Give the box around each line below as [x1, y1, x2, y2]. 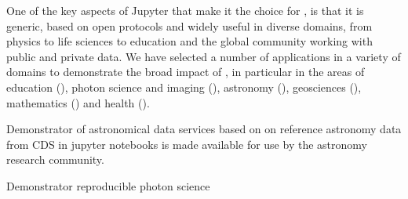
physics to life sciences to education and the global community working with [6, 33, 373, 49]
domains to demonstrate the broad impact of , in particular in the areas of [6, 63, 365, 80]
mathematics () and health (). [6, 94, 150, 110]
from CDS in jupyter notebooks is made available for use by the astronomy [6, 136, 367, 152]
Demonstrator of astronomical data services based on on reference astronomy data [6, 121, 402, 137]
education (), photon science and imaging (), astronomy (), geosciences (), [6, 78, 362, 95]
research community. [6, 151, 104, 168]
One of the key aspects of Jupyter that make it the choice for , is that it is [6, 2, 364, 18]
